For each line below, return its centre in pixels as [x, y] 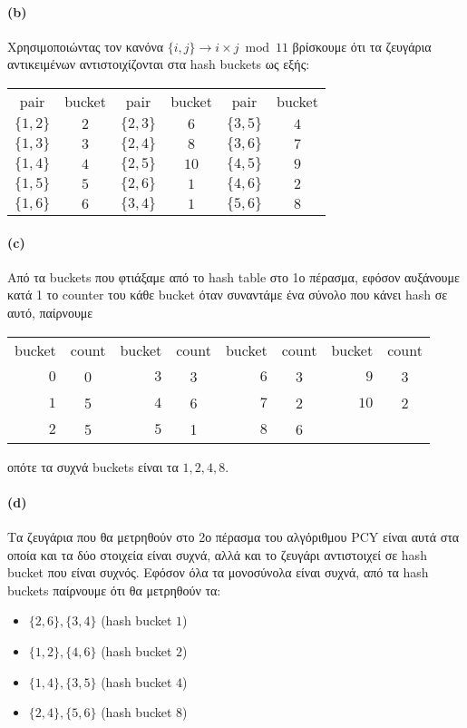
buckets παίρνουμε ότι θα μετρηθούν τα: [114, 590]
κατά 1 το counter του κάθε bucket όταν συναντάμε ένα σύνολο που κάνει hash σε [228, 295]
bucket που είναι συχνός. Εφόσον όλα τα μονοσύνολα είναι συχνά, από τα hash [218, 572]
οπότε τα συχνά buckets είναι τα [93, 466]
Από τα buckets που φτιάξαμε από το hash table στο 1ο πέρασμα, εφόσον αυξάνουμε [233, 276]
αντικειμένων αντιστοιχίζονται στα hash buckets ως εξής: [159, 64]
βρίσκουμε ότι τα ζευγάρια [362, 46]
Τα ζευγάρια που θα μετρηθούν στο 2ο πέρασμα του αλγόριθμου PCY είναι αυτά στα [233, 536]
